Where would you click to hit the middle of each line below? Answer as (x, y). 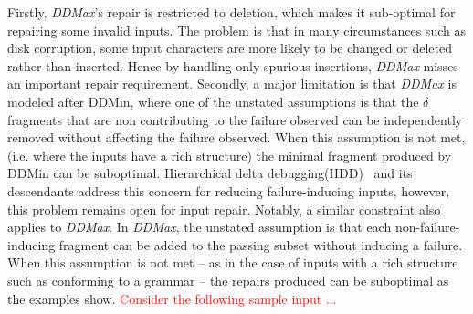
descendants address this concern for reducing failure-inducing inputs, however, (229, 190)
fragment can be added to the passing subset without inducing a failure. (261, 244)
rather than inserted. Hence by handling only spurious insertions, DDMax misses (233, 65)
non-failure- (427, 227)
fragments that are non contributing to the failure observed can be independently (235, 119)
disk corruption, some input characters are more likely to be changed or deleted (230, 48)
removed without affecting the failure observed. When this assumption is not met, (236, 137)
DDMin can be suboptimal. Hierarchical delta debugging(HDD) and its (210, 173)
